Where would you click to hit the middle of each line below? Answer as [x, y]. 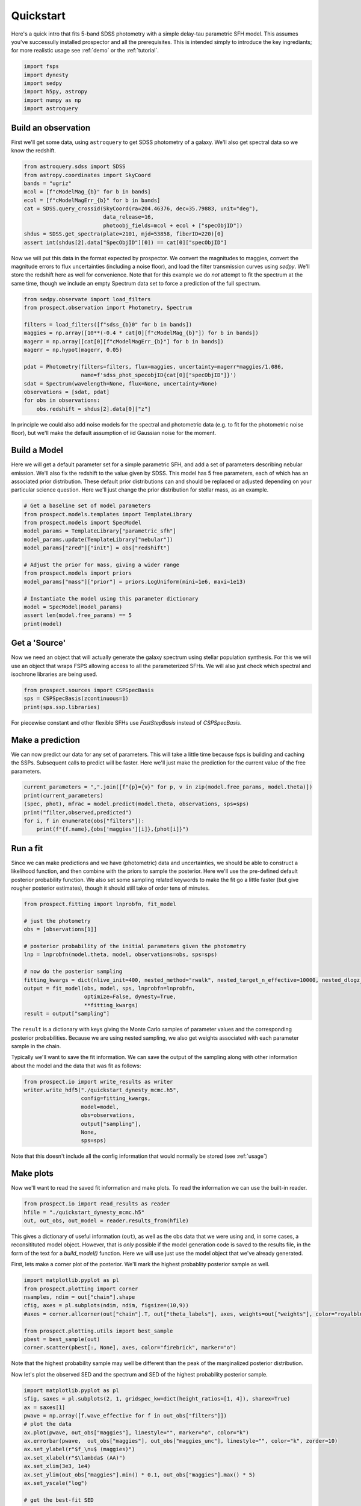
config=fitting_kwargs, [116, 1098]
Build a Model [37, 450]
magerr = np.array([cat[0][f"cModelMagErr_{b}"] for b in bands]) [124, 341]
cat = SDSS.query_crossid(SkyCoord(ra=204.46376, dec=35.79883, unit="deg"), [141, 209]
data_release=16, [129, 217]
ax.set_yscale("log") [56, 1483]
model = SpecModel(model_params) [73, 607]
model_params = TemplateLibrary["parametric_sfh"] [100, 531]
